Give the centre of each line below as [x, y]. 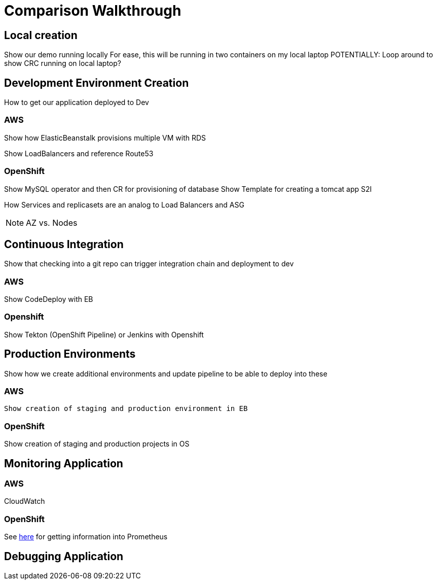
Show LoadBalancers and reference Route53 [79, 153]
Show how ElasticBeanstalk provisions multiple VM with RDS [105, 138]
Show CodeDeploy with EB [49, 299]
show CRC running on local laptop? [63, 63]
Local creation [41, 35]
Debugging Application [64, 556]
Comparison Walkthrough [93, 11]
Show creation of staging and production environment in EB [126, 409]
